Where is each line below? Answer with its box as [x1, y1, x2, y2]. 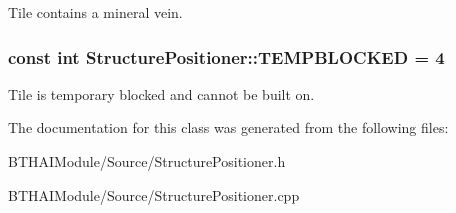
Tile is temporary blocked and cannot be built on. [8, 83, 315, 104]
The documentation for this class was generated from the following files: [8, 117, 449, 138]
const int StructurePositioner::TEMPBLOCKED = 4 [8, 44, 445, 69]
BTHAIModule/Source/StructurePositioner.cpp [8, 184, 300, 205]
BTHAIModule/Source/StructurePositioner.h [8, 151, 286, 171]
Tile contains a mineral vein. [8, 2, 183, 22]
